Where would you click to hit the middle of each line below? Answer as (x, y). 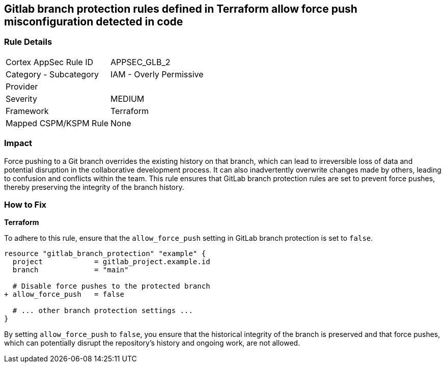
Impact (18, 143)
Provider (22, 86)
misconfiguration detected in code (94, 22)
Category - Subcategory (52, 74)
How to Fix (25, 204)
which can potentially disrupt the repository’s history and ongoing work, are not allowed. (152, 343)
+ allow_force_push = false (64, 294)
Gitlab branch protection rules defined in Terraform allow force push (181, 9)
